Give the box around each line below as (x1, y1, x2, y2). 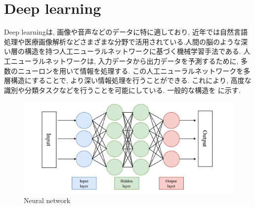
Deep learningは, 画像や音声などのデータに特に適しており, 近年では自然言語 (4, 27, 248, 37)
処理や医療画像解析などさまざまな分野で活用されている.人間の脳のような (4, 36, 241, 46)
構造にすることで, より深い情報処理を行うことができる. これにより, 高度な (10, 75, 252, 85)
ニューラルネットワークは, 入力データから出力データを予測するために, (10, 55, 239, 66)
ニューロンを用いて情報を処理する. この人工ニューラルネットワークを (17, 65, 244, 76)
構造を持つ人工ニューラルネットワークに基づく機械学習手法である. (24, 46, 241, 56)
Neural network (24, 195, 71, 205)
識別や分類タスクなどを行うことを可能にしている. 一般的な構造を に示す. (4, 84, 241, 95)
